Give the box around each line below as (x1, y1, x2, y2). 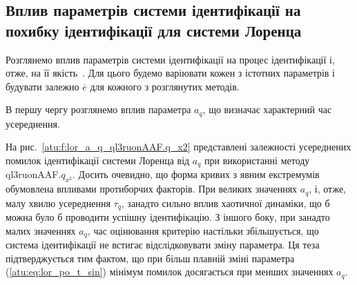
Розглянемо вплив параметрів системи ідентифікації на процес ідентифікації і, (6, 52, 335, 66)
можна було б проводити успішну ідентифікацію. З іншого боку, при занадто (6, 210, 330, 224)
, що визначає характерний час (202, 102, 332, 117)
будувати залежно (6, 79, 79, 93)
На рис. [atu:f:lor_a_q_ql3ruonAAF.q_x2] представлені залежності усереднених (6, 139, 351, 154)
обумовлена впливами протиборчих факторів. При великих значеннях (6, 181, 298, 196)
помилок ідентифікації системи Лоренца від (6, 153, 190, 168)
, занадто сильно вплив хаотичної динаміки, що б (121, 195, 330, 210)
